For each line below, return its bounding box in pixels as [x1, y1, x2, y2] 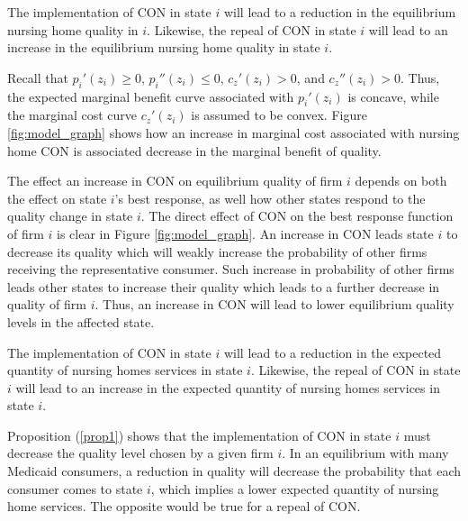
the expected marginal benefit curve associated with [7, 87, 294, 105]
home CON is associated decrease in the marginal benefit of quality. [7, 141, 382, 160]
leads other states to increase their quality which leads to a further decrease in [7, 277, 440, 296]
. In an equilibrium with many [282, 443, 449, 462]
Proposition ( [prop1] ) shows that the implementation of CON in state [7, 425, 391, 444]
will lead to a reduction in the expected [223, 343, 442, 361]
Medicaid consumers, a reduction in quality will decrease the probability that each [7, 462, 462, 480]
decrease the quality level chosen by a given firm [7, 443, 274, 462]
